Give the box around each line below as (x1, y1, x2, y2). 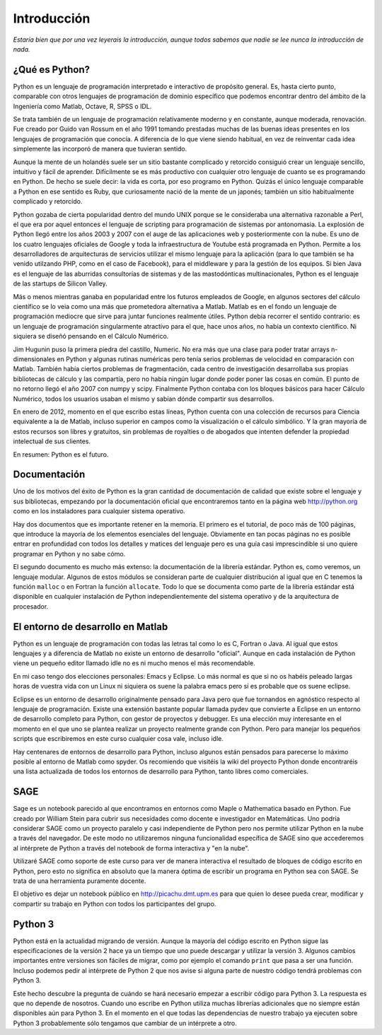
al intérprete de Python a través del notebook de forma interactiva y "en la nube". (13, 843, 250, 852)
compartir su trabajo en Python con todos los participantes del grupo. (13, 899, 216, 908)
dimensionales (13, 355, 56, 363)
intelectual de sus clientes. (13, 437, 91, 445)
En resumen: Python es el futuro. (13, 450, 109, 459)
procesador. (13, 602, 49, 611)
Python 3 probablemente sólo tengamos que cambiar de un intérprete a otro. (13, 1019, 237, 1027)
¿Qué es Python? (13, 64, 90, 76)
